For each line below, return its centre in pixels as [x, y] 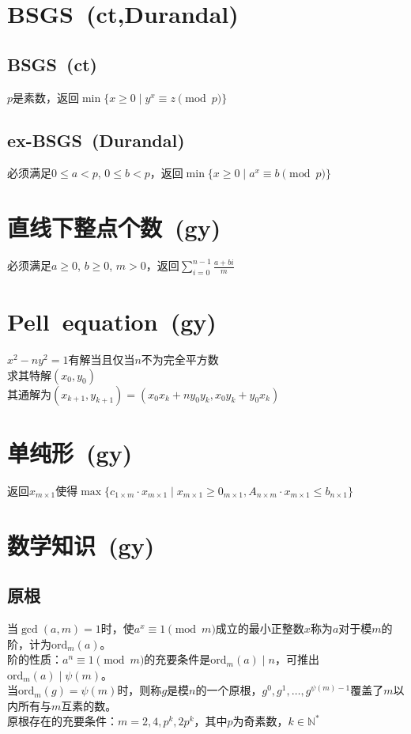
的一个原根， [229, 690]
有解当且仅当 [102, 359]
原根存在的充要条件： [62, 721]
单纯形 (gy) [70, 452]
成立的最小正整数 [260, 628]
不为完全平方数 [180, 359]
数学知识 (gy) [81, 545]
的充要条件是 [177, 659]
